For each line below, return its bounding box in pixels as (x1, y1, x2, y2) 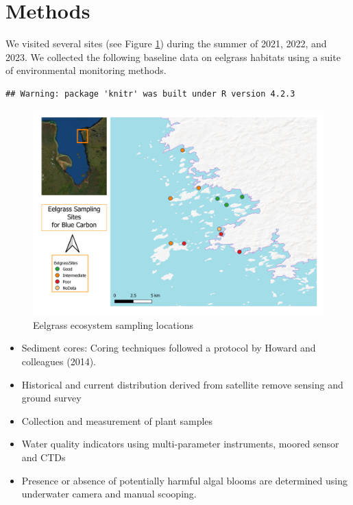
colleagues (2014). (21, 354, 96, 369)
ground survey (21, 391, 82, 405)
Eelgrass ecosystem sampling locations (33, 317, 193, 332)
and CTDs (21, 450, 66, 465)
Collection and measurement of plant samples (21, 413, 213, 428)
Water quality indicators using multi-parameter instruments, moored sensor (21, 436, 339, 451)
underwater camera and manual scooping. (21, 486, 197, 501)
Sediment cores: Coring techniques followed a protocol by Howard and (21, 341, 316, 355)
